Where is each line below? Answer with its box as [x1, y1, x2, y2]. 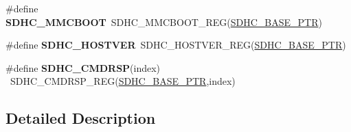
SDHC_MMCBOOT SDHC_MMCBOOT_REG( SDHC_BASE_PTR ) [5, 14, 322, 29]
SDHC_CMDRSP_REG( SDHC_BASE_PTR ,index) [10, 74, 236, 88]
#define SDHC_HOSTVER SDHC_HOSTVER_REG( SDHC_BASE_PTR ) [5, 38, 346, 52]
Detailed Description [5, 107, 156, 129]
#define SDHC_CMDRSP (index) [5, 60, 161, 75]
